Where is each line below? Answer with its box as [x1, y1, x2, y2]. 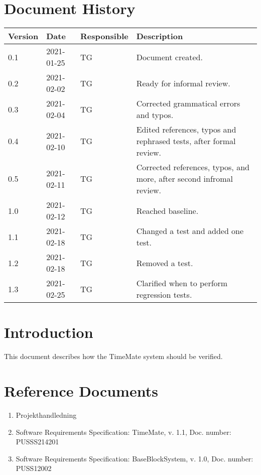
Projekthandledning [16, 409, 77, 420]
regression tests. [136, 289, 192, 301]
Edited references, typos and [136, 124, 236, 136]
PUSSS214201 [16, 436, 59, 447]
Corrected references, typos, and [136, 161, 249, 173]
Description [136, 30, 183, 42]
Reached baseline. [136, 204, 199, 216]
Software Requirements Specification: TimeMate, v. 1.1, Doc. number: [16, 426, 231, 437]
